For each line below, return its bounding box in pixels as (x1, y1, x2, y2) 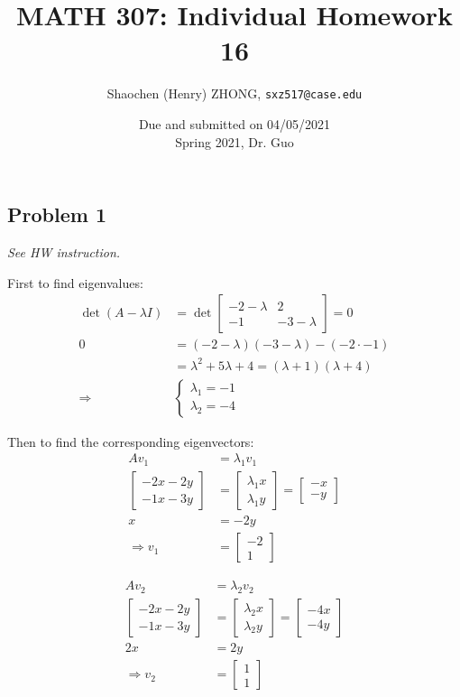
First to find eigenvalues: (7, 273, 143, 292)
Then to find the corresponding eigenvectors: (7, 432, 254, 451)
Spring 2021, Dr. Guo (175, 132, 294, 151)
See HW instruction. (7, 242, 121, 261)
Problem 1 (7, 200, 106, 228)
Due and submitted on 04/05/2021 (138, 114, 331, 133)
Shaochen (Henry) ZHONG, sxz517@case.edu (106, 84, 363, 103)
